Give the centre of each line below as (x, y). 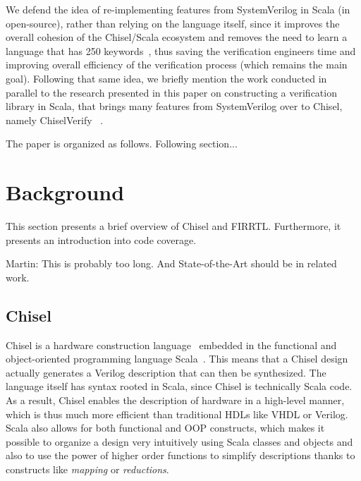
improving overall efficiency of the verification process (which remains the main (177, 65)
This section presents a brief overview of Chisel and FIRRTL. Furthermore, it (173, 226)
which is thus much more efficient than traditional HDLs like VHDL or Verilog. (177, 414)
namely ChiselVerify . (55, 120)
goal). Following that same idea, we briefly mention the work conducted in (166, 78)
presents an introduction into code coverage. (101, 239)
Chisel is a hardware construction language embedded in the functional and (171, 345)
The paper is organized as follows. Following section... (122, 144)
